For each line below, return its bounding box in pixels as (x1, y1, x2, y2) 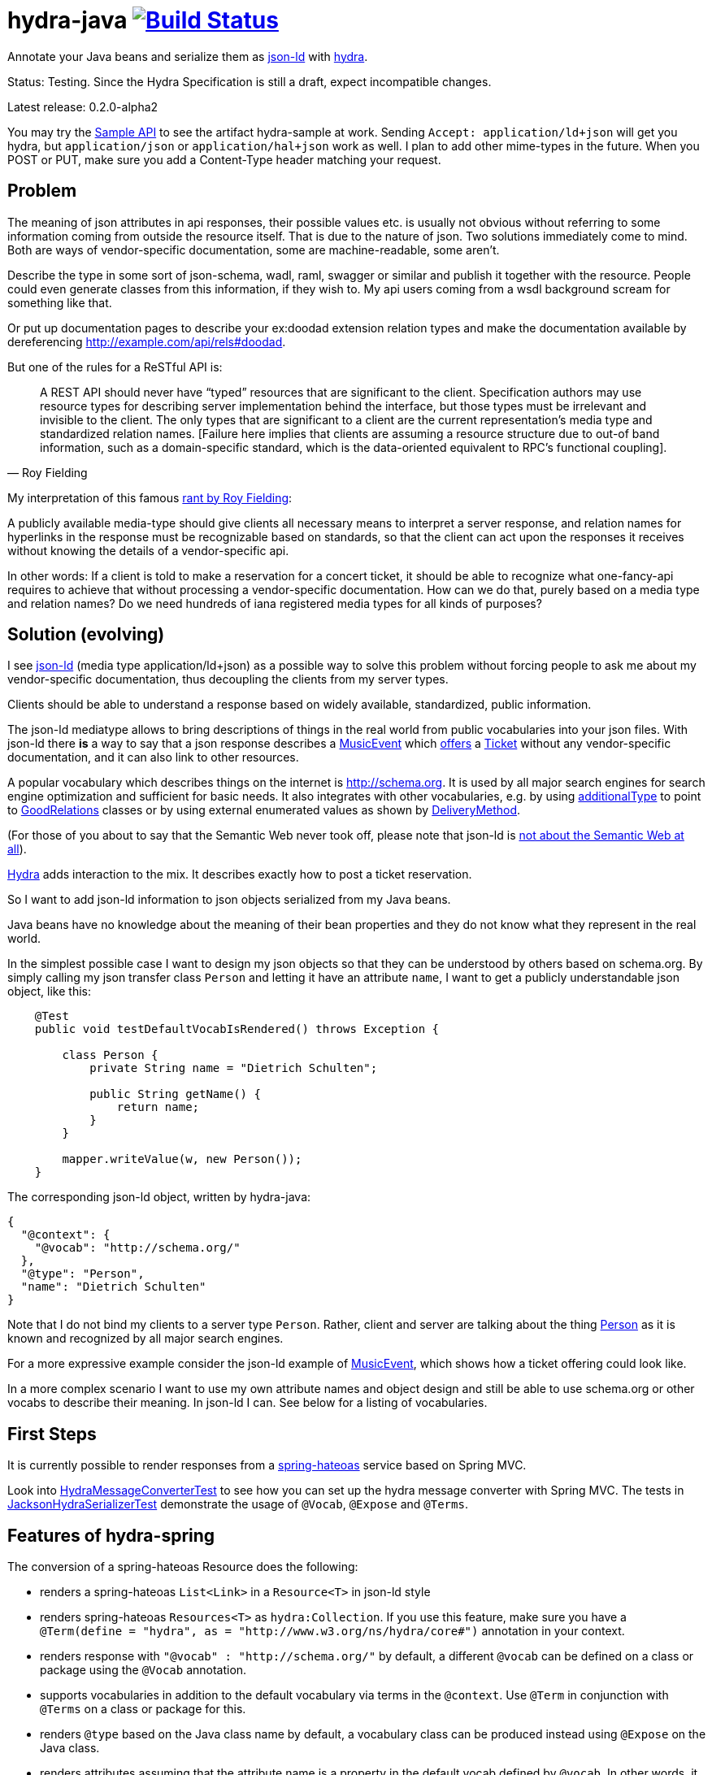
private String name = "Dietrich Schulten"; (89, 1061, 378, 1075)
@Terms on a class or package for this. (40, 1702, 246, 1716)
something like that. (7, 295, 112, 310)
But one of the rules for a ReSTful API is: (7, 359, 223, 374)
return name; (116, 1100, 200, 1114)
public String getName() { (89, 1087, 261, 1101)
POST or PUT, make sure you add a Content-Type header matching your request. (7, 152, 441, 167)
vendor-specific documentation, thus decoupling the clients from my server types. (7, 672, 449, 687)
